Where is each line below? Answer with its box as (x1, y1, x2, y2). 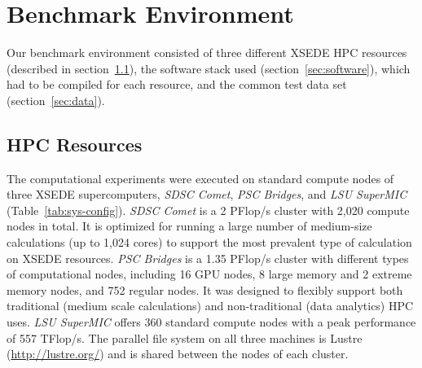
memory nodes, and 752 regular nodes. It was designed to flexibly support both (7, 281, 403, 298)
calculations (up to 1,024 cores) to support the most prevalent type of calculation (7, 234, 412, 251)
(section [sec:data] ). (7, 91, 105, 108)
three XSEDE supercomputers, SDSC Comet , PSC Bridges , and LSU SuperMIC (7, 186, 407, 203)
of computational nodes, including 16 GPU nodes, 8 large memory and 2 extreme (7, 265, 412, 283)
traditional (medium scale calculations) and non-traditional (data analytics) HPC (7, 297, 414, 314)
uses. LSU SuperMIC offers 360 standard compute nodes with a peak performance (7, 313, 416, 331)
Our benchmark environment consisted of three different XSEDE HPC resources (7, 44, 407, 61)
